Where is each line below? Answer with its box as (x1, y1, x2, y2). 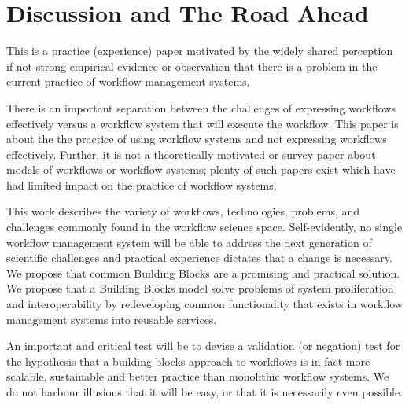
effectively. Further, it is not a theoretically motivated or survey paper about (6, 145, 376, 162)
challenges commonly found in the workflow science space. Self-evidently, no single (6, 219, 403, 235)
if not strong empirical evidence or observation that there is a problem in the (6, 57, 378, 74)
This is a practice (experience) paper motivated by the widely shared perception (6, 42, 393, 59)
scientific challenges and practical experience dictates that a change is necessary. (6, 249, 392, 266)
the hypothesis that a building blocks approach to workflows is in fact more (6, 352, 370, 369)
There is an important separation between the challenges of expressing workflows (6, 99, 396, 116)
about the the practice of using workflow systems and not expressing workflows (6, 131, 387, 147)
